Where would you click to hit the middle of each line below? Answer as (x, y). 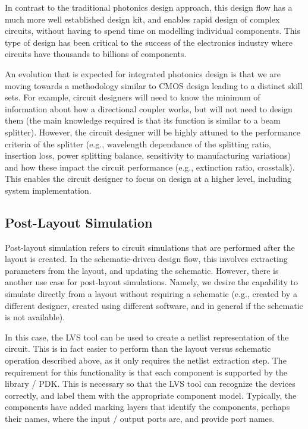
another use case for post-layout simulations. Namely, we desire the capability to (151, 282)
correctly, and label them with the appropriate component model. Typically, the (151, 395)
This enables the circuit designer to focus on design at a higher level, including (148, 179)
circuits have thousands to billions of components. (96, 54)
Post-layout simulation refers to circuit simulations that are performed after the (150, 247)
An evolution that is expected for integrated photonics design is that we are (143, 73)
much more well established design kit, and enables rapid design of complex (142, 19)
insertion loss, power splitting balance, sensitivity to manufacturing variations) (148, 155)
